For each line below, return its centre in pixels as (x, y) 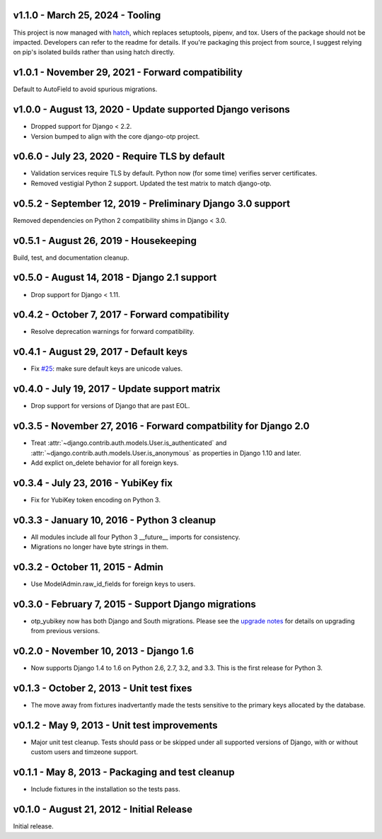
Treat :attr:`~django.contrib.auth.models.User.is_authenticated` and (129, 443)
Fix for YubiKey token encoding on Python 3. (95, 499)
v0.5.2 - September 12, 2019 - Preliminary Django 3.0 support (151, 203)
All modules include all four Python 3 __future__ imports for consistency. (135, 537)
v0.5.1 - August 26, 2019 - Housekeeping (105, 241)
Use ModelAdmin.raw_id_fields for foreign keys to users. (113, 584)
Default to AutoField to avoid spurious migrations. (85, 89)
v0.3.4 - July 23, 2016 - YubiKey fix (93, 483)
